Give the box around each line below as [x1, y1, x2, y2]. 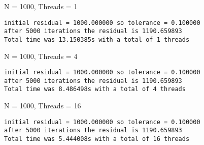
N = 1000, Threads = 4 [4, 50, 78, 61]
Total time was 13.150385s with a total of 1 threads [4, 36, 190, 43]
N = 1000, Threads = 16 [4, 100, 81, 111]
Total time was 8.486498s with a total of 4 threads [4, 85, 186, 93]
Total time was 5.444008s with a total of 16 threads [4, 135, 190, 143]
